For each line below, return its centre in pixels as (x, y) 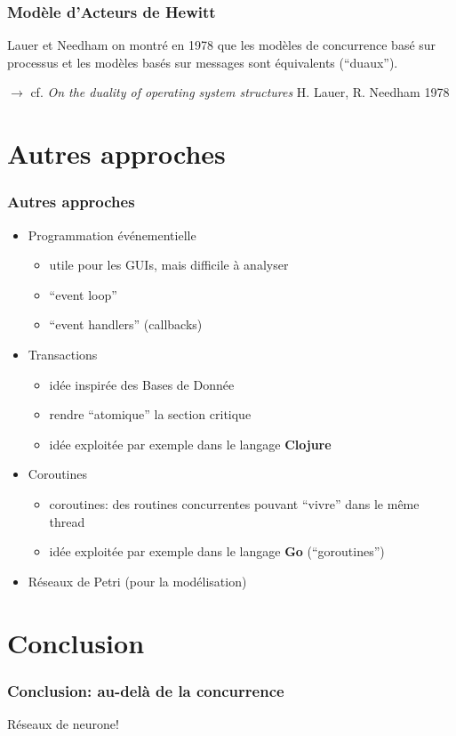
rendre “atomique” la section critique (150, 414)
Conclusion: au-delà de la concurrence (146, 690)
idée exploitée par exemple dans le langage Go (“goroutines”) (217, 551)
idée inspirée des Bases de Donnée (142, 384)
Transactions (63, 354)
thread (67, 521)
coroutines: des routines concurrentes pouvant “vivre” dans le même (234, 503)
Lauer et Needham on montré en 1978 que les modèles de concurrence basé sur (222, 45)
